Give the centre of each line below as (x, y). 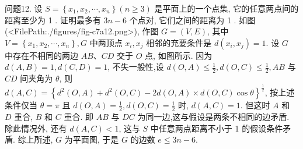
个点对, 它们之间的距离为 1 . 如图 (192, 19)
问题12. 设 (24, 8)
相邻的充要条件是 (179, 42)
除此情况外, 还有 (36, 128)
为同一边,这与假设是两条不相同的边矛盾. (213, 116)
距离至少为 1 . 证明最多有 (53, 19)
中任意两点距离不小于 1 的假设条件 (217, 128)
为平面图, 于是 (92, 139)
